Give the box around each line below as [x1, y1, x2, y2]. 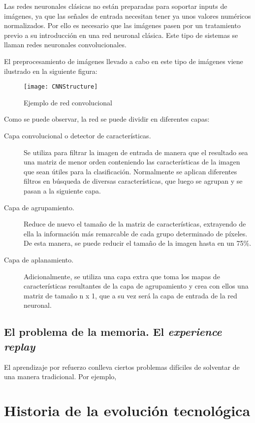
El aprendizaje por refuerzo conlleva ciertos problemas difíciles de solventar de [4, 361, 240, 372]
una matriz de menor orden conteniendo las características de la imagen [24, 157, 240, 167]
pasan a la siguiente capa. [24, 185, 101, 195]
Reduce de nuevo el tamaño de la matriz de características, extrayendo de [24, 219, 246, 229]
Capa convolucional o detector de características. [4, 130, 151, 140]
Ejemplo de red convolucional [24, 97, 112, 107]
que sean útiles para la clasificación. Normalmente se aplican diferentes [24, 166, 237, 176]
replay [4, 338, 35, 354]
